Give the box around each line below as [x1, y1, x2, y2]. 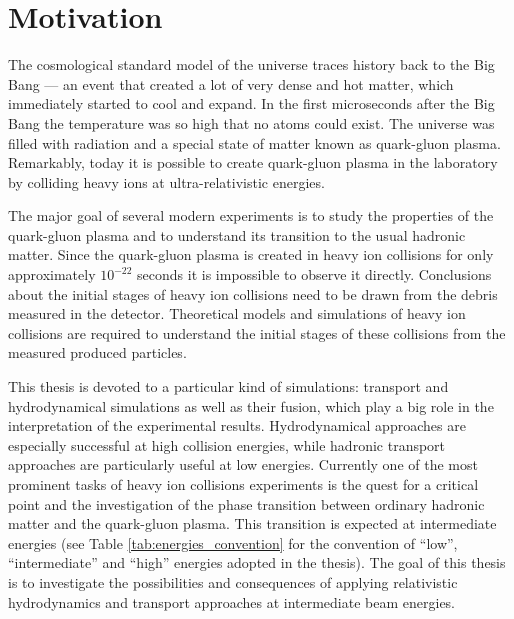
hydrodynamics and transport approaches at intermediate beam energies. [8, 591, 456, 612]
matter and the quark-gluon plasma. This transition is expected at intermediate [8, 513, 497, 534]
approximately [8, 264, 96, 285]
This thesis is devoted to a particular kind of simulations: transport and [8, 376, 449, 397]
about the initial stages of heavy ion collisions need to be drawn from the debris [8, 283, 498, 304]
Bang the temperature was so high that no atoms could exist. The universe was [8, 112, 495, 133]
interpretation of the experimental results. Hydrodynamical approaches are [8, 415, 466, 436]
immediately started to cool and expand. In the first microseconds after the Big [8, 93, 495, 114]
